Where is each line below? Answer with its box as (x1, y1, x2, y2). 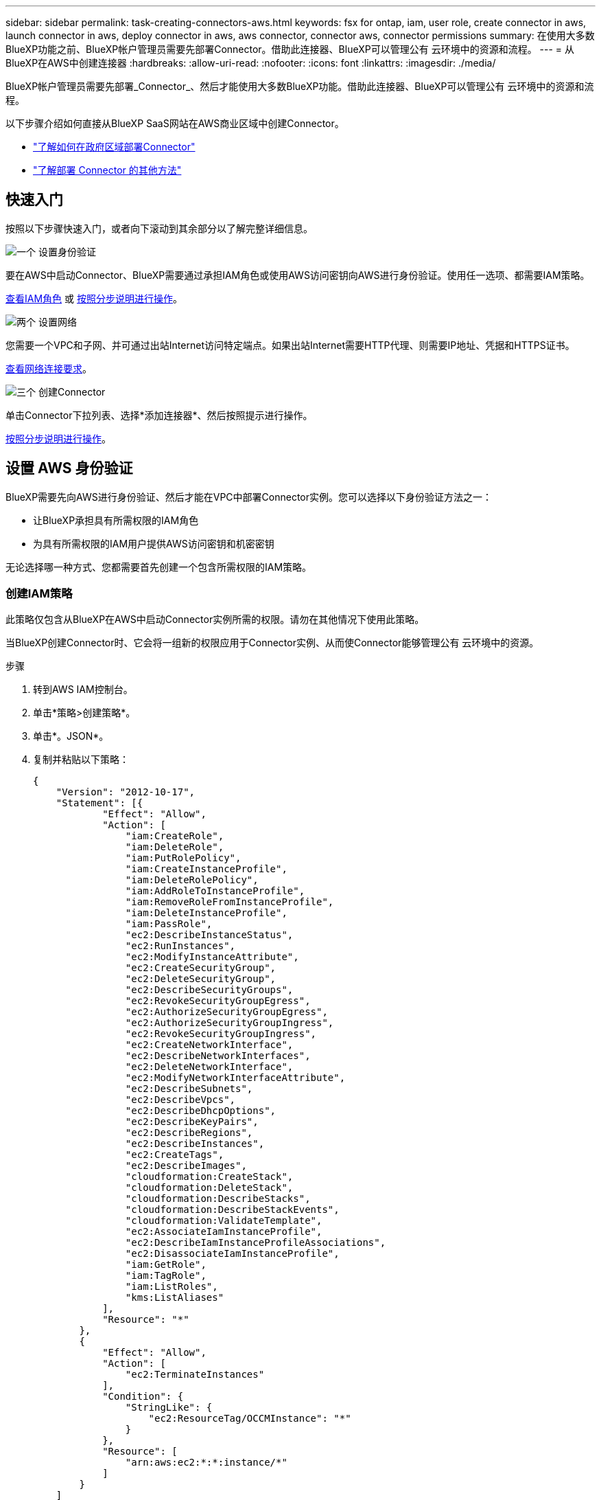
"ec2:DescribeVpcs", (125, 1094, 236, 1106)
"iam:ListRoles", (125, 1281, 218, 1293)
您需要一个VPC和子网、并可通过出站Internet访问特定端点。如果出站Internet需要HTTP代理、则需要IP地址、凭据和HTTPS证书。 (5, 339, 575, 351)
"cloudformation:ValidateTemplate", (125, 1215, 322, 1227)
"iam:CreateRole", (125, 830, 224, 842)
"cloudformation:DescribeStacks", (125, 1193, 311, 1205)
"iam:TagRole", (125, 1270, 207, 1282)
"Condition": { (102, 1391, 184, 1402)
